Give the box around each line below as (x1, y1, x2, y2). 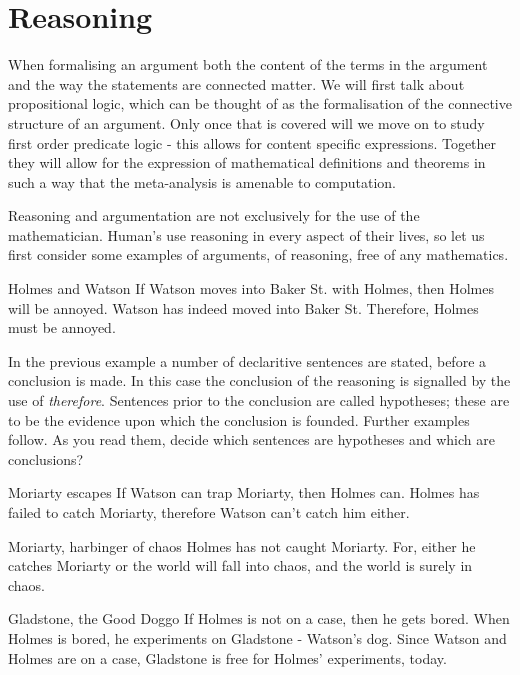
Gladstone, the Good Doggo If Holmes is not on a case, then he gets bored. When (8, 608, 510, 629)
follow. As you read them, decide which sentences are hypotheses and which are (8, 429, 495, 450)
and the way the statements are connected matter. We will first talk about (8, 73, 465, 94)
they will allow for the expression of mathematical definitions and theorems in (8, 152, 486, 173)
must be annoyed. (8, 317, 116, 338)
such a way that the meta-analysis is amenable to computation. (8, 171, 396, 192)
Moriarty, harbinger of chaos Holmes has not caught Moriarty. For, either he (8, 535, 476, 556)
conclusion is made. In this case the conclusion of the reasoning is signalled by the (8, 370, 511, 391)
